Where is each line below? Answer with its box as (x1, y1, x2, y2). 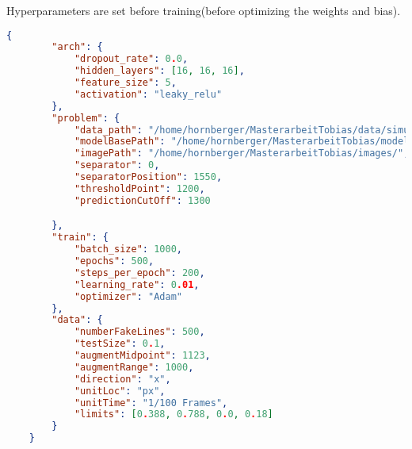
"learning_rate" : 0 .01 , (74, 278, 200, 290)
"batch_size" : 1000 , (74, 244, 182, 255)
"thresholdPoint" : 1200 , (74, 182, 205, 194)
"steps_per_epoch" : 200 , (74, 267, 205, 278)
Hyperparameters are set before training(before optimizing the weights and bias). (6, 2, 401, 18)
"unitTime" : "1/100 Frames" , (74, 397, 228, 409)
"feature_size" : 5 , (74, 77, 177, 89)
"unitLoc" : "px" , (74, 385, 166, 397)
